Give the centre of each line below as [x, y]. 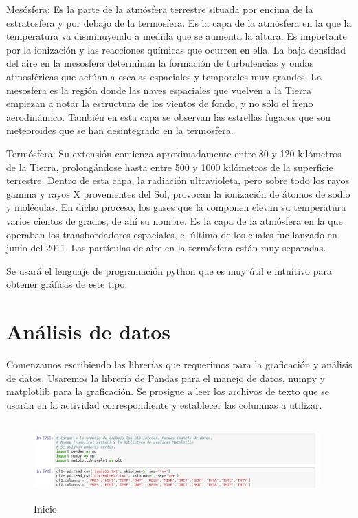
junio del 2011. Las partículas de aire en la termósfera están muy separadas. [166, 248]
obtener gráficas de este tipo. [67, 284]
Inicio [45, 509]
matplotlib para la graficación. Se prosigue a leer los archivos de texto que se [168, 391]
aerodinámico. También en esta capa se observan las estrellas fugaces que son [168, 116]
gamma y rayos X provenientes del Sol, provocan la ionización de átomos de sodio [178, 193]
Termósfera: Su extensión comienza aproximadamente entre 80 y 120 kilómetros [174, 153]
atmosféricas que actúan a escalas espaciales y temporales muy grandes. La [164, 76]
